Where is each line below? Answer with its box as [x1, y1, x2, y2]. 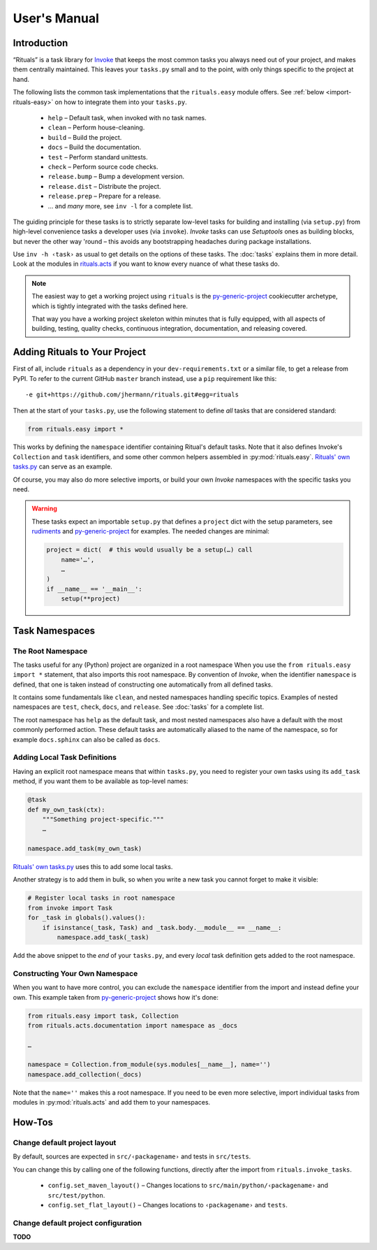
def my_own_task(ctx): [27, 805, 105, 814]
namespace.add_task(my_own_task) [27, 845, 142, 853]
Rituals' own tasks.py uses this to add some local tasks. [13, 863, 173, 871]
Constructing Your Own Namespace [13, 968, 138, 978]
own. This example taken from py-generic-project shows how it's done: [13, 993, 219, 1001]
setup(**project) [61, 595, 121, 603]
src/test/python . [47, 1191, 105, 1199]
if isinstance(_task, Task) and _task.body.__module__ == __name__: [42, 924, 282, 931]
